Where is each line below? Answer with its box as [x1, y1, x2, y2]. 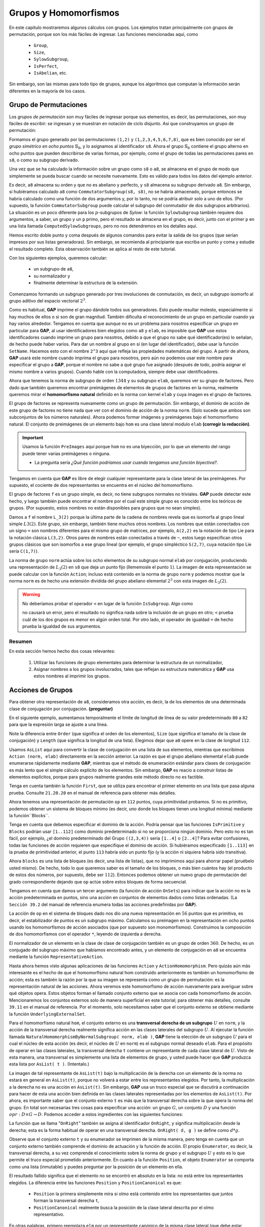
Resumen [9, 638, 32, 645]
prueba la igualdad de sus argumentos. [22, 623, 102, 629]
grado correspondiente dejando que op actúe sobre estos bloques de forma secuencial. [9, 879, 187, 884]
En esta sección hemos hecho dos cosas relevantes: [9, 648, 115, 654]
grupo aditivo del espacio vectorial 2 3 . [9, 297, 87, 304]
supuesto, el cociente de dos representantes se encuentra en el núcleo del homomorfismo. [9, 482, 194, 488]
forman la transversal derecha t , [33, 1198, 100, 1203]
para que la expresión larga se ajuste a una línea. [9, 721, 108, 727]
